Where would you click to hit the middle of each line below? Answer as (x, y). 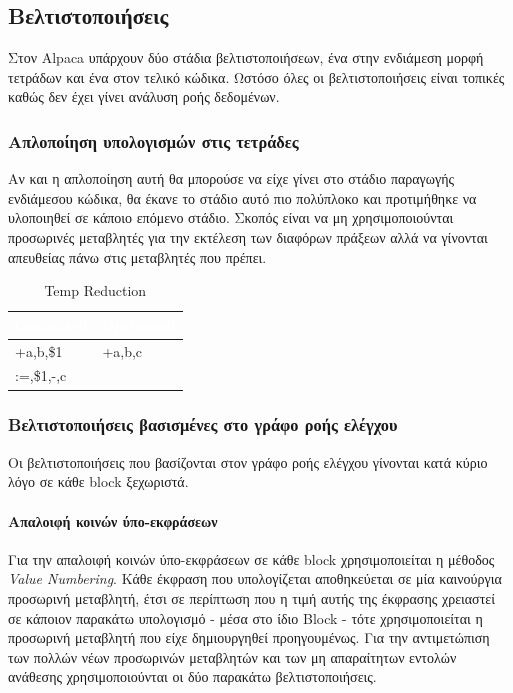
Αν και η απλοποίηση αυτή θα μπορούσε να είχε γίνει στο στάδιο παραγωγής (231, 178)
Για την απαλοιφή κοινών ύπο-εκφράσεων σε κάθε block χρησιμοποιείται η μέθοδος (251, 558)
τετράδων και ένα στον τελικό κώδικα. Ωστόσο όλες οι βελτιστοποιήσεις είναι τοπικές (256, 76)
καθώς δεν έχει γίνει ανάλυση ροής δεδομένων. (144, 96)
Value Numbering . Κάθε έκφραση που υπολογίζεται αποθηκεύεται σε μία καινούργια (255, 578)
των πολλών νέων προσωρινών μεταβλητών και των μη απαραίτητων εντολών (232, 656)
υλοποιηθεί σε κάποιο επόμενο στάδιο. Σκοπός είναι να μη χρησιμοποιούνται (231, 217)
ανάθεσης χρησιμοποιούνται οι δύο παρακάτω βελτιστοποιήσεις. (192, 676)
